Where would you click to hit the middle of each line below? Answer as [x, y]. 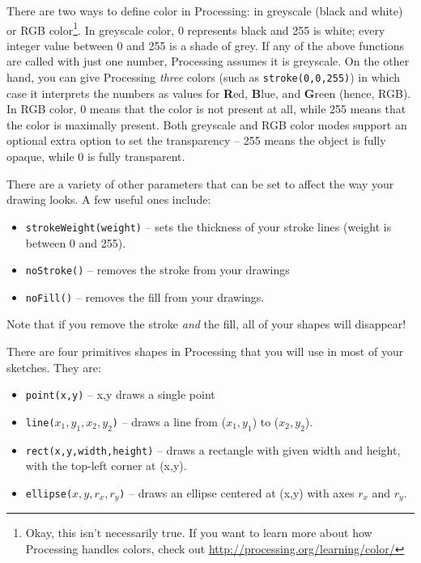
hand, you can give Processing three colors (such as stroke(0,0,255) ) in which [204, 77]
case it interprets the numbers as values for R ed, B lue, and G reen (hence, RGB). [209, 93]
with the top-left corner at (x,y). [106, 466]
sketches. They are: [54, 367]
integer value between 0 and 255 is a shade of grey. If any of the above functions [206, 45]
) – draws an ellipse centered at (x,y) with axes [237, 492]
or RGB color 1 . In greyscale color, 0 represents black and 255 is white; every [196, 28]
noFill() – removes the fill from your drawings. [145, 296]
